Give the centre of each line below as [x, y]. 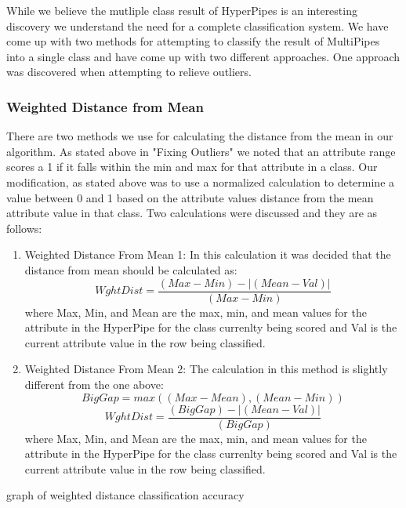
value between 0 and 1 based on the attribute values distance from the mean [190, 197]
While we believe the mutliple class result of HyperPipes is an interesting [182, 10]
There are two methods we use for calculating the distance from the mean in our [200, 136]
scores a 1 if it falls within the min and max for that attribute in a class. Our [192, 167]
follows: [24, 228]
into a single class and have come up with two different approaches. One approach [203, 56]
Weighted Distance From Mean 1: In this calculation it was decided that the [208, 254]
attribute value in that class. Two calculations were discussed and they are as [192, 213]
